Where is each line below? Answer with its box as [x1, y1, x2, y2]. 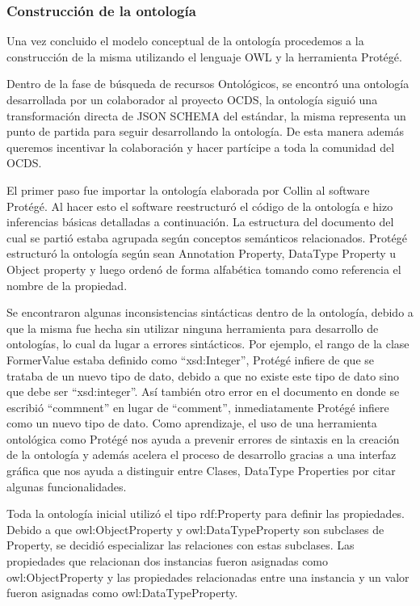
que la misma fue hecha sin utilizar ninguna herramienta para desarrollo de [6, 319, 379, 336]
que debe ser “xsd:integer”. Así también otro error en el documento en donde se [6, 383, 400, 400]
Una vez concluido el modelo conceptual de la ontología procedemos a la [6, 32, 364, 49]
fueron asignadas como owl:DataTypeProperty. [6, 584, 238, 601]
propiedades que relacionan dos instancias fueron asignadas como [6, 553, 329, 570]
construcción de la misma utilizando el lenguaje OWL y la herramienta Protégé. [6, 48, 402, 65]
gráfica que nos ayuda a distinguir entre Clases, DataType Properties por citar [6, 462, 396, 479]
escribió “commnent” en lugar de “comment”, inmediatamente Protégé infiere [6, 398, 389, 415]
